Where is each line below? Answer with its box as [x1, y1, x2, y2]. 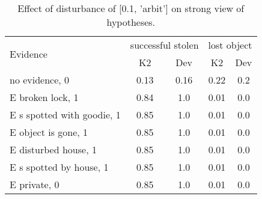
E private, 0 [10, 177, 59, 191]
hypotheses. [106, 15, 156, 29]
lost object [208, 38, 252, 52]
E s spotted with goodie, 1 [10, 108, 121, 121]
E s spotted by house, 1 [10, 160, 109, 174]
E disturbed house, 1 [10, 142, 97, 156]
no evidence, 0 [10, 73, 70, 87]
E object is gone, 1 [10, 125, 88, 139]
